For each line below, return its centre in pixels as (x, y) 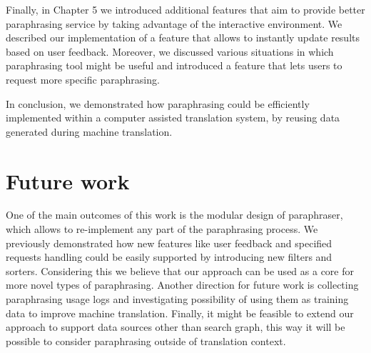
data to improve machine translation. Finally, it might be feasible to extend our (180, 313)
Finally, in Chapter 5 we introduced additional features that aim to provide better (185, 9)
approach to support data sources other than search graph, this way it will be (176, 327)
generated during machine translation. (89, 131)
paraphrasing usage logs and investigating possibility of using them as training (177, 299)
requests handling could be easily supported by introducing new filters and (169, 257)
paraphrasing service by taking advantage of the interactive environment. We (174, 23)
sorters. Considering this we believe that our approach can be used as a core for (180, 270)
